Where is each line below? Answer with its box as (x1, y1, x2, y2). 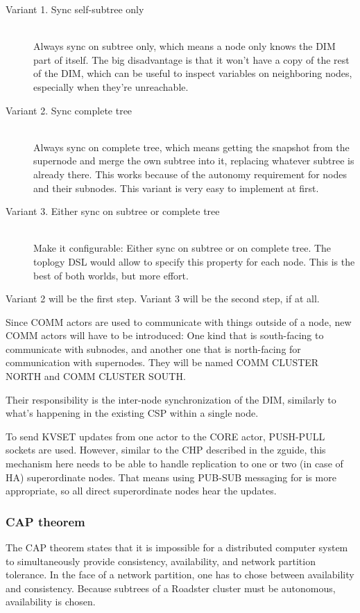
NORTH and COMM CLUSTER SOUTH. (6, 369, 186, 383)
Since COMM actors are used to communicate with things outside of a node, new (6, 314, 352, 329)
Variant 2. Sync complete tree (6, 103, 132, 117)
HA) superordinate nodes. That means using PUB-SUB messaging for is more (6, 469, 336, 484)
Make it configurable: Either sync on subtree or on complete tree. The (33, 241, 332, 255)
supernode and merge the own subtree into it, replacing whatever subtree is (33, 153, 354, 168)
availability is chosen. (6, 594, 96, 609)
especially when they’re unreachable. (33, 79, 189, 94)
